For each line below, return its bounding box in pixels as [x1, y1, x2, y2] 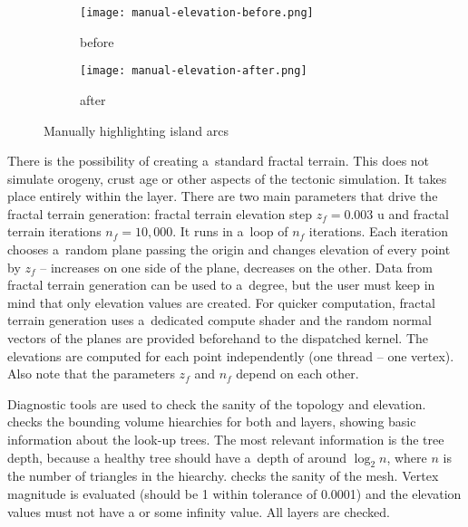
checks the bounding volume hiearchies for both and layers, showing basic [7, 412, 416, 431]
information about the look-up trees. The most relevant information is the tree [7, 430, 444, 448]
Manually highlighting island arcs [44, 120, 229, 139]
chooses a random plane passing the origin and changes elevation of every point [7, 240, 451, 259]
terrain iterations [7, 222, 102, 241]
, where [386, 447, 427, 466]
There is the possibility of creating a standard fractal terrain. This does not [7, 151, 430, 170]
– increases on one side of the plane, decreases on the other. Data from [40, 257, 433, 276]
